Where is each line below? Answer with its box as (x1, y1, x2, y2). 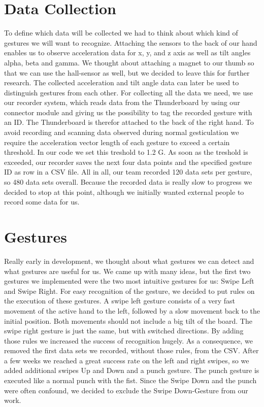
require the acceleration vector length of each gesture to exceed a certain (4, 137, 230, 147)
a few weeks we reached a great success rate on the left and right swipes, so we (4, 355, 249, 365)
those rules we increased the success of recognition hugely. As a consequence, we (4, 335, 253, 346)
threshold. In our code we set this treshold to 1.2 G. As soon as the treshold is (4, 147, 248, 157)
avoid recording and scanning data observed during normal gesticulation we (4, 127, 239, 138)
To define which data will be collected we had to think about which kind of (4, 27, 238, 38)
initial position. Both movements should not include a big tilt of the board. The (4, 315, 252, 326)
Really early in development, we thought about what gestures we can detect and (4, 255, 254, 266)
